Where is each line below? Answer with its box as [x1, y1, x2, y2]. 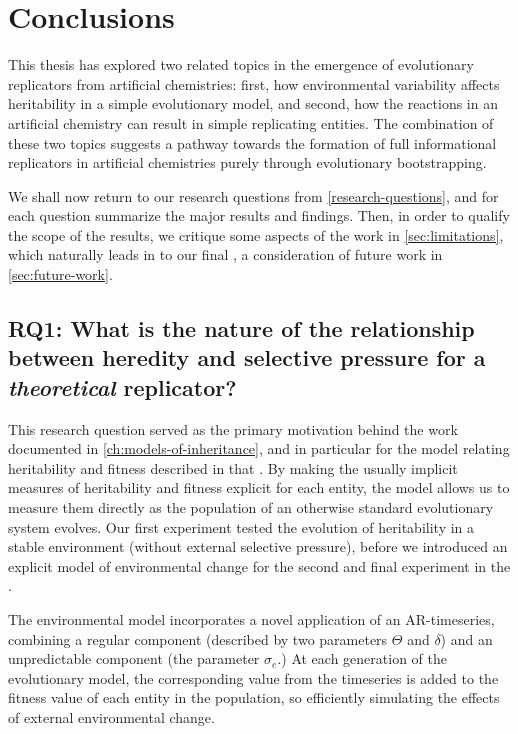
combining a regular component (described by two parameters [8, 628, 388, 649]
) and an [440, 628, 493, 649]
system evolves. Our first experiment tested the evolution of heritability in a [8, 516, 475, 537]
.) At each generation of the [277, 648, 447, 669]
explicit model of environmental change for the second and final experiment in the [8, 555, 511, 576]
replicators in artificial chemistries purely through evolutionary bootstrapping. [8, 152, 487, 173]
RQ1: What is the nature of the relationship [8, 313, 475, 344]
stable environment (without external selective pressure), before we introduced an [8, 536, 508, 557]
